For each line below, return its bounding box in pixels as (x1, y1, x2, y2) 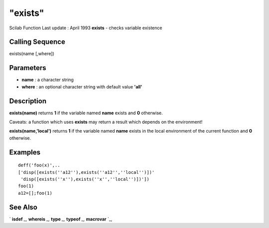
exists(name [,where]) (9, 51, 54, 57)
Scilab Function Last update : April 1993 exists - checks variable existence (9, 25, 162, 31)
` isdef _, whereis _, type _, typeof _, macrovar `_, (9, 216, 113, 222)
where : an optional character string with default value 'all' (21, 83, 142, 89)
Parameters (9, 64, 46, 72)
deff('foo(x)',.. (18, 162, 60, 168)
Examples (9, 148, 41, 156)
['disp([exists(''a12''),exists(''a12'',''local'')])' (18, 169, 155, 175)
